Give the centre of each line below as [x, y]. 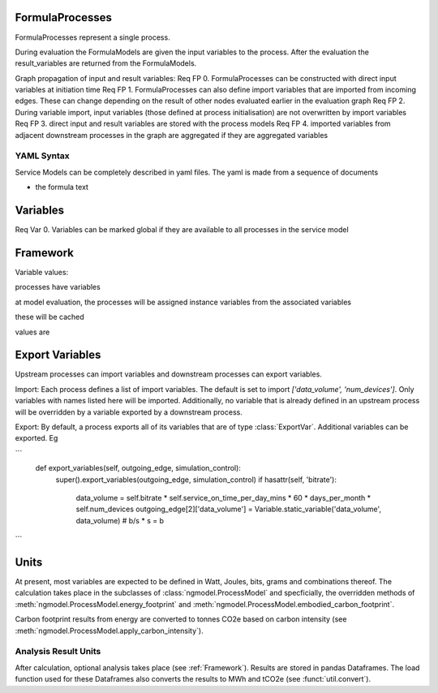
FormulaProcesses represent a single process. [92, 37]
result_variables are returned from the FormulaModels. [106, 63]
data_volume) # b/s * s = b [120, 520]
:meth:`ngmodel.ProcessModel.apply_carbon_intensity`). [109, 631]
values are [32, 332]
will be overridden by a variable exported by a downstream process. [129, 412]
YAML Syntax [43, 156]
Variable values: [42, 272]
